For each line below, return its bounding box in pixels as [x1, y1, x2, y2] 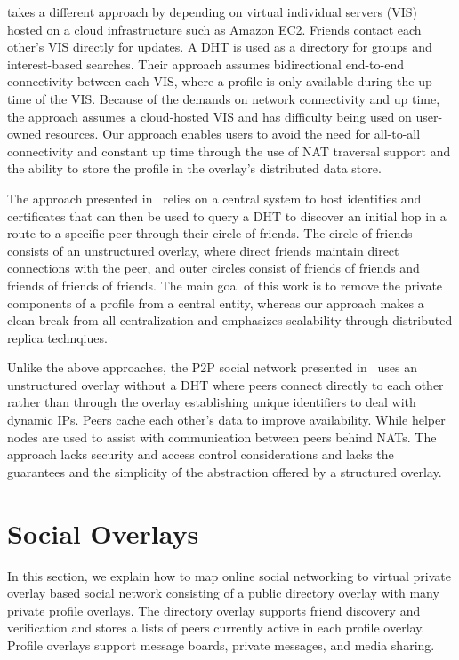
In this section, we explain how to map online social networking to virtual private [7, 566, 451, 584]
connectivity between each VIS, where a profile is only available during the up [7, 72, 432, 91]
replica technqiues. [7, 328, 108, 346]
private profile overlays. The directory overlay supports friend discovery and [7, 600, 421, 619]
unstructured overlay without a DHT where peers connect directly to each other [7, 375, 444, 394]
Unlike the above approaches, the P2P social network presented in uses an [7, 358, 417, 377]
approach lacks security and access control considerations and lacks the [7, 445, 394, 464]
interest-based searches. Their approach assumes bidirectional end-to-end [7, 54, 404, 73]
